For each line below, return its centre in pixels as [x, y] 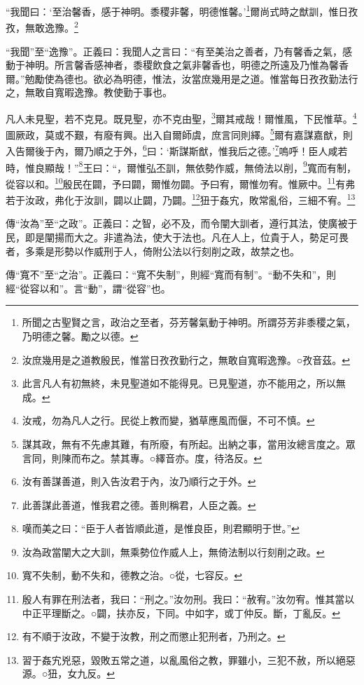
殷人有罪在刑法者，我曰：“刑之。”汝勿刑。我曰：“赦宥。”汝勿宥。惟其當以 [188, 599]
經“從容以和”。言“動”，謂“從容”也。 [88, 288]
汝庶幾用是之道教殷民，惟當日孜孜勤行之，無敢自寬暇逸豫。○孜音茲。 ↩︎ [186, 359]
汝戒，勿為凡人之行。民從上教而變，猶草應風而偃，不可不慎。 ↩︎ [168, 420]
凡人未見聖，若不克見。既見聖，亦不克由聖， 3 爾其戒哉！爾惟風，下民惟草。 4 [181, 117]
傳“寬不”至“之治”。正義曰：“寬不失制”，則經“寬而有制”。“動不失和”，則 [171, 274]
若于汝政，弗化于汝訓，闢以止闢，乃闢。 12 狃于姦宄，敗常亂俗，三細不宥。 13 [181, 199]
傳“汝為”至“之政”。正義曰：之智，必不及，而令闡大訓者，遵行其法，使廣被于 [182, 223]
